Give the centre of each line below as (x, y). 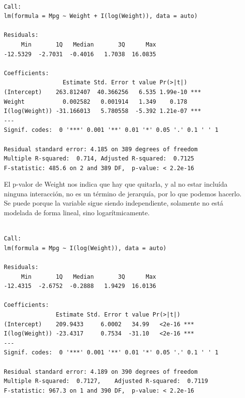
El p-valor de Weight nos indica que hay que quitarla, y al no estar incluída (116, 184)
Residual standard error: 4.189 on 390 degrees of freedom (101, 372)
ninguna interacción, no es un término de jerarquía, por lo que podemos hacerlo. (123, 193)
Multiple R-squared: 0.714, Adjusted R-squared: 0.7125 (99, 159)
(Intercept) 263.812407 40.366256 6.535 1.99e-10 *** (103, 92)
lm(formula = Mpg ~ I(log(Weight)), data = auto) (85, 248)
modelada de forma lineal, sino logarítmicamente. (77, 213)
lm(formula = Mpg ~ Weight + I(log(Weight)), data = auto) (101, 16)
